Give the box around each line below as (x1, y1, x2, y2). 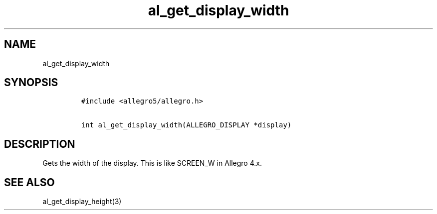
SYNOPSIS (4, 76, 58, 89)
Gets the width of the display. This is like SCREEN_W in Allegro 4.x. (42, 159, 262, 168)
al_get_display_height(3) (42, 197, 122, 206)
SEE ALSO (4, 176, 55, 189)
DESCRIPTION (4, 137, 75, 150)
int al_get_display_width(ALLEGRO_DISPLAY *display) (81, 121, 292, 129)
